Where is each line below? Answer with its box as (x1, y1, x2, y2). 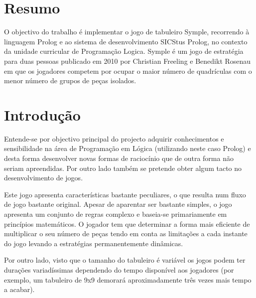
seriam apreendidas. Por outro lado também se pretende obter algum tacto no (4, 162, 242, 173)
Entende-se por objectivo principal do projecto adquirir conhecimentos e (4, 133, 224, 144)
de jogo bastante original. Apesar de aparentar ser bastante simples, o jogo (4, 199, 232, 209)
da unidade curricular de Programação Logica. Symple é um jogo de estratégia (4, 46, 244, 56)
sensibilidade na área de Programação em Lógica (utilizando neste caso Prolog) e (4, 143, 251, 153)
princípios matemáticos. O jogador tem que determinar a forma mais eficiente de (4, 218, 250, 229)
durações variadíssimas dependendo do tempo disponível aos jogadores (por (4, 264, 234, 275)
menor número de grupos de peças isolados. (4, 75, 136, 86)
